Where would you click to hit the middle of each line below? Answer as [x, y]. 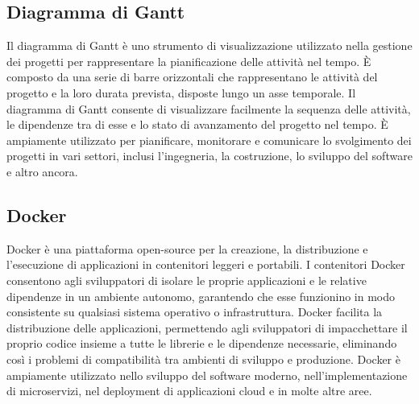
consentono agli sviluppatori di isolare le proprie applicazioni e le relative [187, 280]
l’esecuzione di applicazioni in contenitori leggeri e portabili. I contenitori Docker [206, 264]
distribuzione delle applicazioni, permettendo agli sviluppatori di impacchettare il [207, 327]
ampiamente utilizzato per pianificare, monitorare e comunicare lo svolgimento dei [209, 140]
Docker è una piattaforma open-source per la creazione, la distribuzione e [187, 248]
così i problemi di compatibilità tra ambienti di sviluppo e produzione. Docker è [203, 359]
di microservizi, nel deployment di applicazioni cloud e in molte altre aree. [189, 391]
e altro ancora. [42, 171]
